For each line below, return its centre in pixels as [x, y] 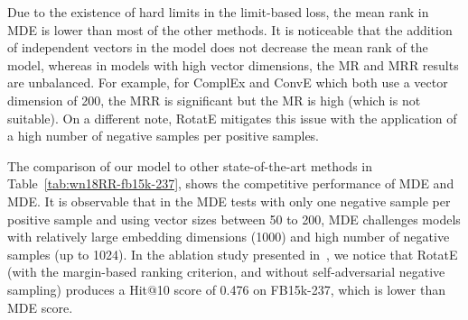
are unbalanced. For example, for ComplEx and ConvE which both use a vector [228, 82]
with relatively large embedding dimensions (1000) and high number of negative [229, 237]
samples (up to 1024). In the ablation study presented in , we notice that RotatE [233, 254]
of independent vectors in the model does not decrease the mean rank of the [218, 47]
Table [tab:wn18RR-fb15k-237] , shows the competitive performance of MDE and [231, 183]
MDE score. [40, 307]
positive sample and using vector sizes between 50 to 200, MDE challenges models [234, 219]
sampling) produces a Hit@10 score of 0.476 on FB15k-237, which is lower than [226, 289]
